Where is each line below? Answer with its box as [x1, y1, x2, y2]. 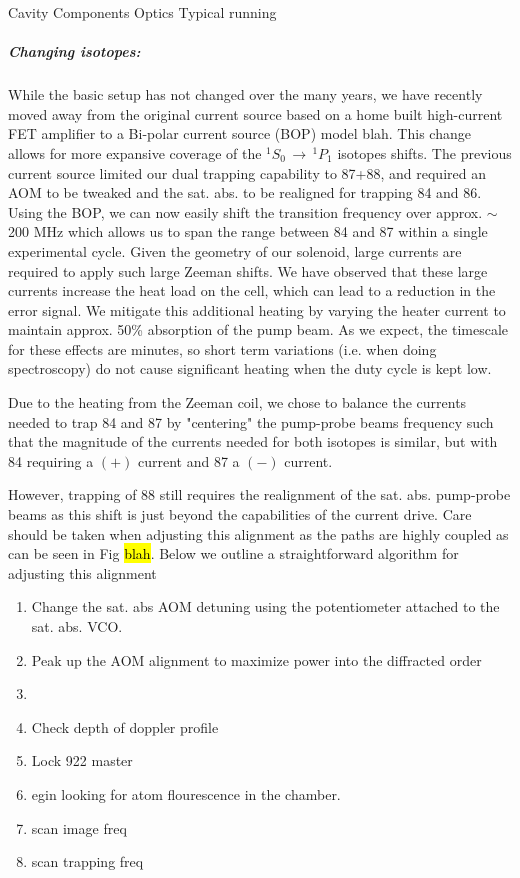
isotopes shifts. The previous [337, 142, 512, 163]
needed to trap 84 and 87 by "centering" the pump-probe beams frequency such [8, 411, 494, 432]
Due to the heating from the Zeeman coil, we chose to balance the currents [8, 392, 467, 413]
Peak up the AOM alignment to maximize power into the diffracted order [31, 649, 482, 670]
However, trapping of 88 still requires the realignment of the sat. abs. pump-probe [8, 484, 511, 505]
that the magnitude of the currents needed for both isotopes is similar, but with [8, 431, 498, 452]
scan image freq [31, 817, 127, 838]
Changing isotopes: [8, 41, 141, 62]
